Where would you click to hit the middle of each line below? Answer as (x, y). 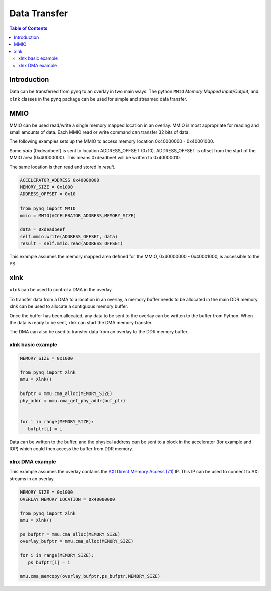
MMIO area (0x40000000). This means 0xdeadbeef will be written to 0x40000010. (95, 158)
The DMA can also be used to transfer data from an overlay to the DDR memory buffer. (99, 332)
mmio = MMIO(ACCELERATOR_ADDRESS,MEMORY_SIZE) (78, 215)
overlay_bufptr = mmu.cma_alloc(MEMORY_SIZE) (77, 541)
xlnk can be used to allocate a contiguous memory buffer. (69, 306)
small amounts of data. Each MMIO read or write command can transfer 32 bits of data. (100, 132)
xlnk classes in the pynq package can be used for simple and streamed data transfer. (98, 98)
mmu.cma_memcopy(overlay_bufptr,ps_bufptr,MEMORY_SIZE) (90, 576)
